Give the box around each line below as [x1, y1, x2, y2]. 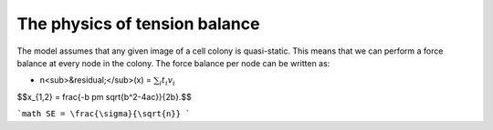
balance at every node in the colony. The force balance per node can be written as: [16, 57, 330, 68]
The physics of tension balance [16, 14, 260, 34]
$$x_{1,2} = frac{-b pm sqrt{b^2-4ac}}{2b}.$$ [16, 91, 192, 102]
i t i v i [159, 75, 175, 88]
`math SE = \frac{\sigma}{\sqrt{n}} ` [16, 109, 191, 119]
